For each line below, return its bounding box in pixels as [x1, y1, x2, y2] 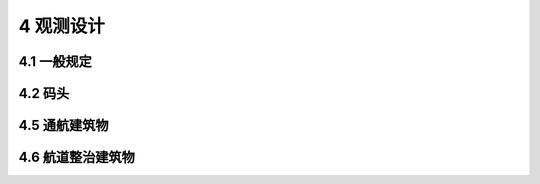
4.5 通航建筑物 [18, 117, 109, 134]
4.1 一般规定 [18, 53, 92, 70]
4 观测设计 [18, 15, 105, 37]
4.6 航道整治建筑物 [18, 149, 135, 166]
